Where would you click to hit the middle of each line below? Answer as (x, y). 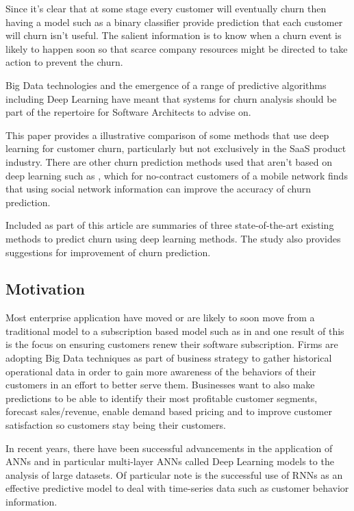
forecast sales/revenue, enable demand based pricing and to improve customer (169, 411)
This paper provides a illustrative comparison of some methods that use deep (167, 135)
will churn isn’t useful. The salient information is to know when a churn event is (174, 35)
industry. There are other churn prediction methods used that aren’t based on (169, 161)
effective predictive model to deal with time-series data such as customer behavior (177, 488)
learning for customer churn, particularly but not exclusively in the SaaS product (176, 148)
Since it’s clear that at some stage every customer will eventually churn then (166, 8)
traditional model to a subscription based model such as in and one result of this (175, 331)
